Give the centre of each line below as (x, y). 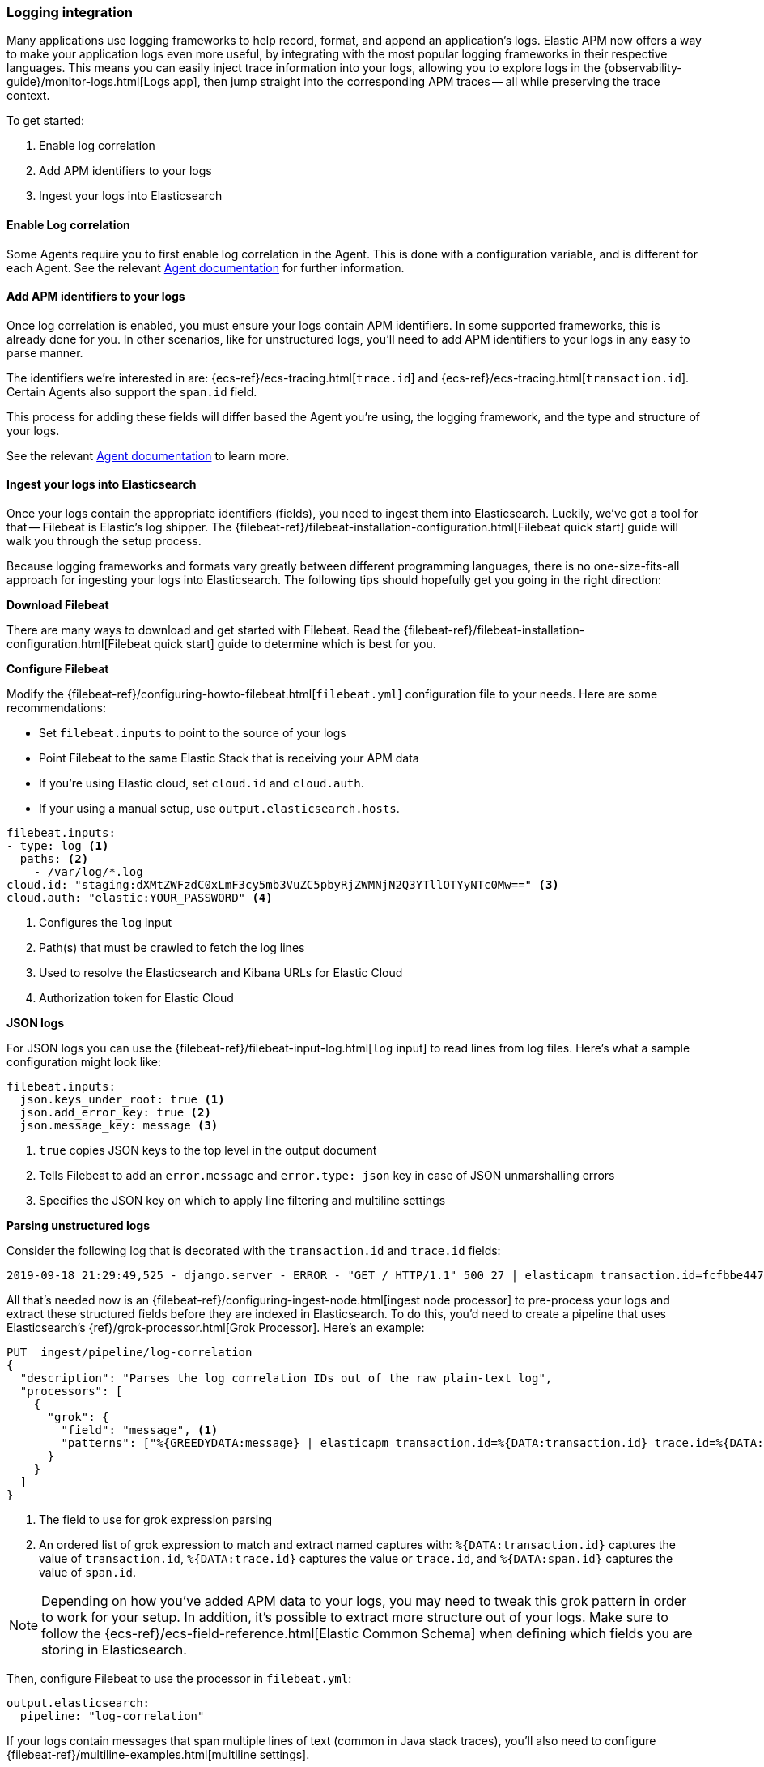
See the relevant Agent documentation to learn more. (148, 455)
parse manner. (45, 352)
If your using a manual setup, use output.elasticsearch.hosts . (219, 809)
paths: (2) (54, 859)
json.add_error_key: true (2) (115, 1113)
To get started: (46, 121)
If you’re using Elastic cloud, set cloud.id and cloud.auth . (202, 783)
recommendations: (57, 708)
